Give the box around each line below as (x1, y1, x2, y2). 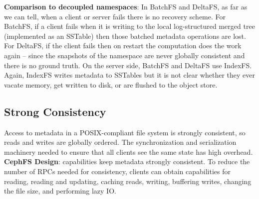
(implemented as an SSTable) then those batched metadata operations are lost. (4, 30, 246, 41)
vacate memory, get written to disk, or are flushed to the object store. (4, 79, 218, 90)
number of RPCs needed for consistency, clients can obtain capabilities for (4, 166, 231, 176)
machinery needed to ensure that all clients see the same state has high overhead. (4, 146, 253, 157)
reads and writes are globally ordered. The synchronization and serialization (4, 137, 237, 147)
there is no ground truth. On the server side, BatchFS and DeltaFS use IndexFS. (4, 60, 252, 70)
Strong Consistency (4, 103, 106, 119)
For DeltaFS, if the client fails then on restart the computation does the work (4, 40, 242, 51)
